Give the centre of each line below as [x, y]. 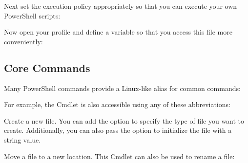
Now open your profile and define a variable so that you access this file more [118, 32]
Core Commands [47, 67]
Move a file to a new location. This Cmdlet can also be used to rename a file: [119, 156]
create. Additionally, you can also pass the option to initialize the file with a [118, 130]
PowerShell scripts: [32, 15]
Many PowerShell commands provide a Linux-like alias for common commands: [122, 88]
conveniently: [23, 41]
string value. [22, 139]
